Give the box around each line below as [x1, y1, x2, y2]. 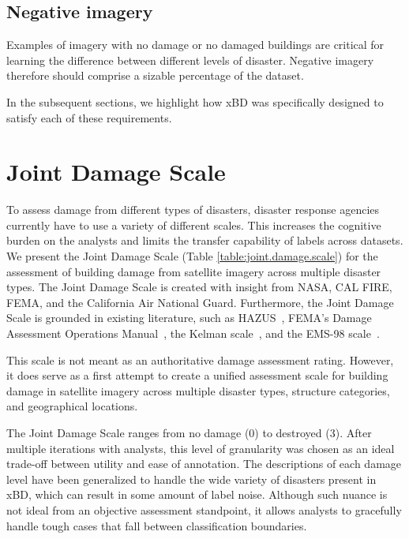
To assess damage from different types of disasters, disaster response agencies [6, 201, 380, 218]
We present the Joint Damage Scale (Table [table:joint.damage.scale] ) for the [6, 248, 378, 264]
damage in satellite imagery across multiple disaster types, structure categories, [6, 382, 390, 399]
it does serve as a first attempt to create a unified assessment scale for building [6, 367, 388, 384]
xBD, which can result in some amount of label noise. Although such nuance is [6, 486, 388, 503]
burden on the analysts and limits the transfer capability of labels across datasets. [6, 232, 403, 249]
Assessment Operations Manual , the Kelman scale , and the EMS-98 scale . [6, 325, 380, 342]
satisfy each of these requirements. [6, 109, 172, 125]
